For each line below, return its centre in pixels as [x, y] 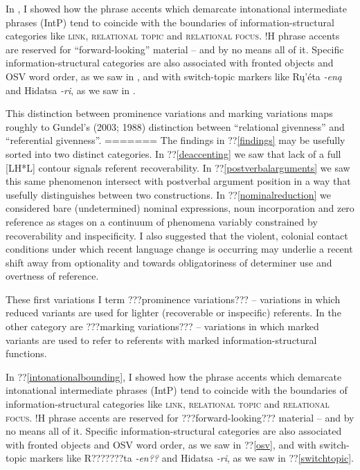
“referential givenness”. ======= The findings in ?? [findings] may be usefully [175, 140]
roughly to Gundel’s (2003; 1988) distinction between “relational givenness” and [175, 126]
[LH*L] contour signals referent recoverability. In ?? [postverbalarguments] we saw [178, 167]
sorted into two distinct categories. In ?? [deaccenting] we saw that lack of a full [173, 153]
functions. [26, 353]
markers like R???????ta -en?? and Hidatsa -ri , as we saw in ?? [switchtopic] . [191, 458]
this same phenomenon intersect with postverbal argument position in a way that [178, 181]
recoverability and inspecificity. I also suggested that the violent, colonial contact [177, 235]
